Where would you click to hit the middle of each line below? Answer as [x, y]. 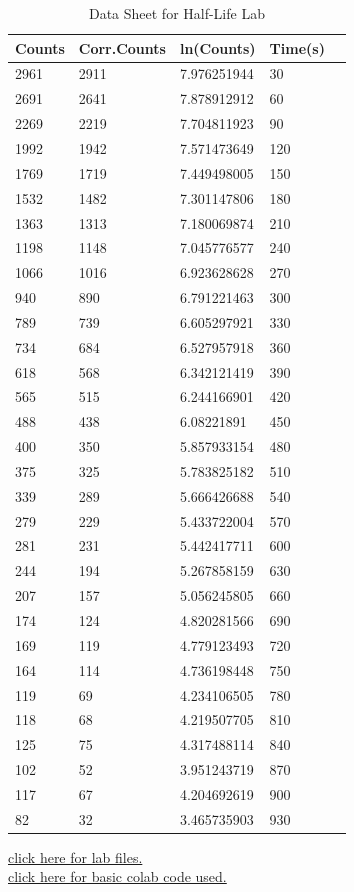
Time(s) [297, 47]
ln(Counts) [217, 47]
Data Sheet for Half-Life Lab [176, 13]
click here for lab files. [75, 856]
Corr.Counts [122, 47]
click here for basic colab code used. [117, 876]
